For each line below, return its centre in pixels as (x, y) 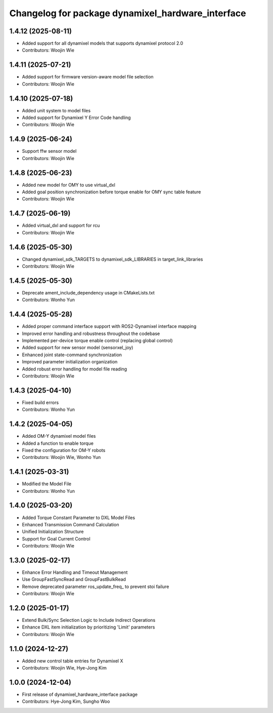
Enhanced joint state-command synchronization (72, 355)
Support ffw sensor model (49, 151)
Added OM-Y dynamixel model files (59, 436)
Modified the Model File (47, 484)
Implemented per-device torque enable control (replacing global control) (97, 341)
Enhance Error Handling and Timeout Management (75, 572)
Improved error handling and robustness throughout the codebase (91, 333)
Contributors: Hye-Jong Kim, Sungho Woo (66, 701)
